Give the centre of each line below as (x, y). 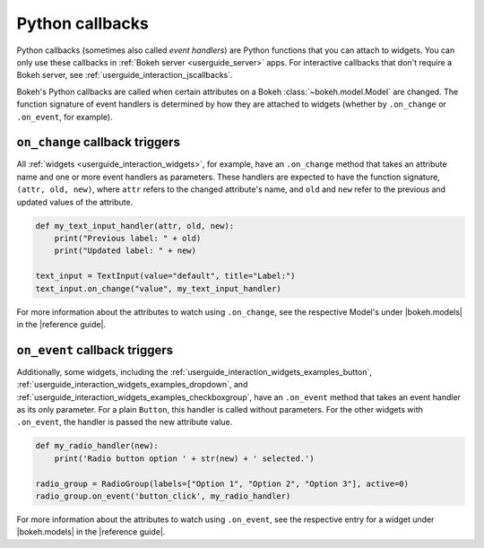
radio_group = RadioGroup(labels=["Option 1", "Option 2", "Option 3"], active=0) (222, 483)
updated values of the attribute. (75, 202)
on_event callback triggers (95, 350)
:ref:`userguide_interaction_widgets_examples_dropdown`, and (132, 385)
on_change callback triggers (99, 142)
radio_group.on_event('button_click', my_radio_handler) (163, 496)
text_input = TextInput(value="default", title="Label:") (165, 276)
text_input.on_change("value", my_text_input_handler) (158, 288)
